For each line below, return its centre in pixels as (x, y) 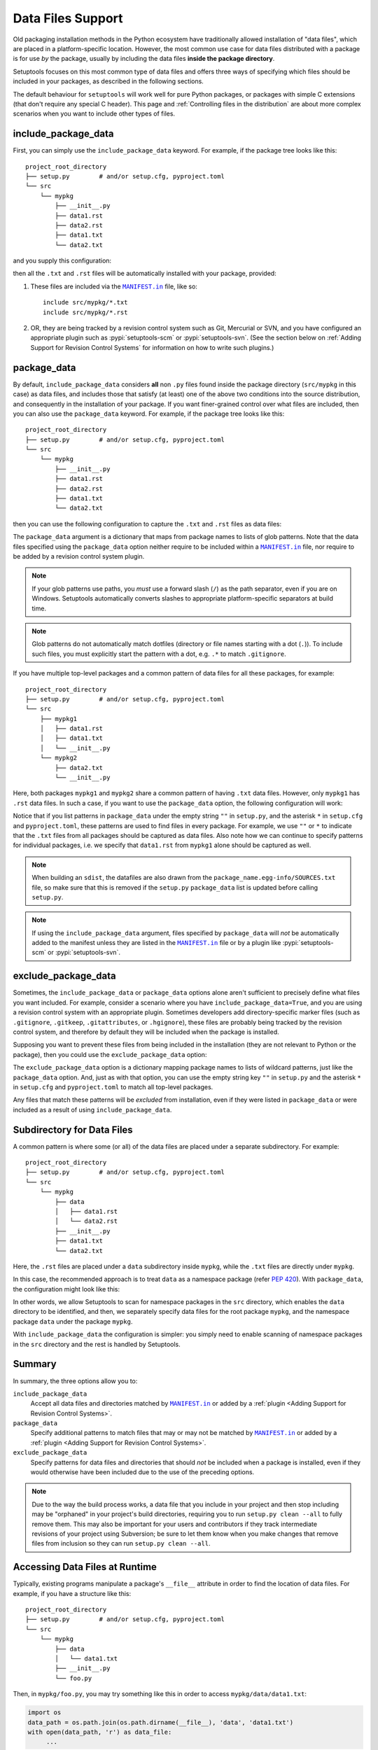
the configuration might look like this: (66, 1289)
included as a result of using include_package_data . (92, 1109)
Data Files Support (68, 18)
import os (44, 1713)
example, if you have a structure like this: (72, 1593)
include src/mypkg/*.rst (85, 312)
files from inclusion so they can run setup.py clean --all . (121, 1543)
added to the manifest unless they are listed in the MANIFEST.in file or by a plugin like (156, 943)
